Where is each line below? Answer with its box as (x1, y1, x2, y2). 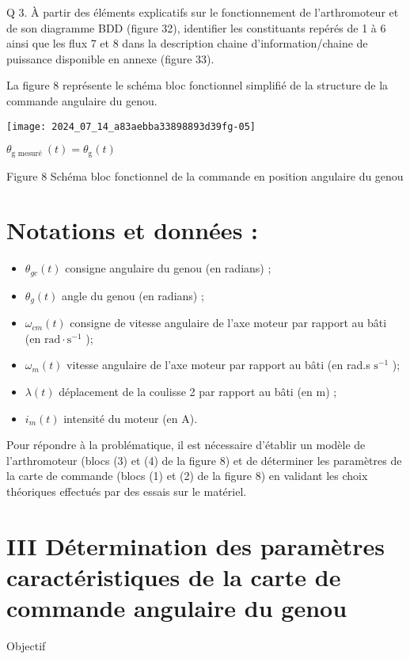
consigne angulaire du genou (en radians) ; (65, 260, 271, 276)
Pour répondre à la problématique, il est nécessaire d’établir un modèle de (6, 436, 366, 453)
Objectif (6, 638, 46, 654)
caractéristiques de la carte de (6, 561, 341, 593)
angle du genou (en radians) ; (62, 287, 204, 303)
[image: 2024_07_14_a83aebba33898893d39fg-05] (6, 120, 256, 132)
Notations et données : (6, 214, 258, 246)
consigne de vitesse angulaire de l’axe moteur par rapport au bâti (70, 314, 387, 331)
